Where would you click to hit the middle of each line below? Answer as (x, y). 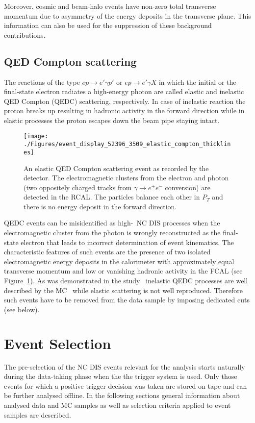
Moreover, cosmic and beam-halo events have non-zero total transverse (110, 6)
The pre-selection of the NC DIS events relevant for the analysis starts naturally (125, 366)
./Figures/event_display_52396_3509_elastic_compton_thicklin (127, 144)
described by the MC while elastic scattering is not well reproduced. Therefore (124, 290)
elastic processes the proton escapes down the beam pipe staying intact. (112, 120)
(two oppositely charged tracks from (78, 187)
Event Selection (58, 343)
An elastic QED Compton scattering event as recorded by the (116, 168)
